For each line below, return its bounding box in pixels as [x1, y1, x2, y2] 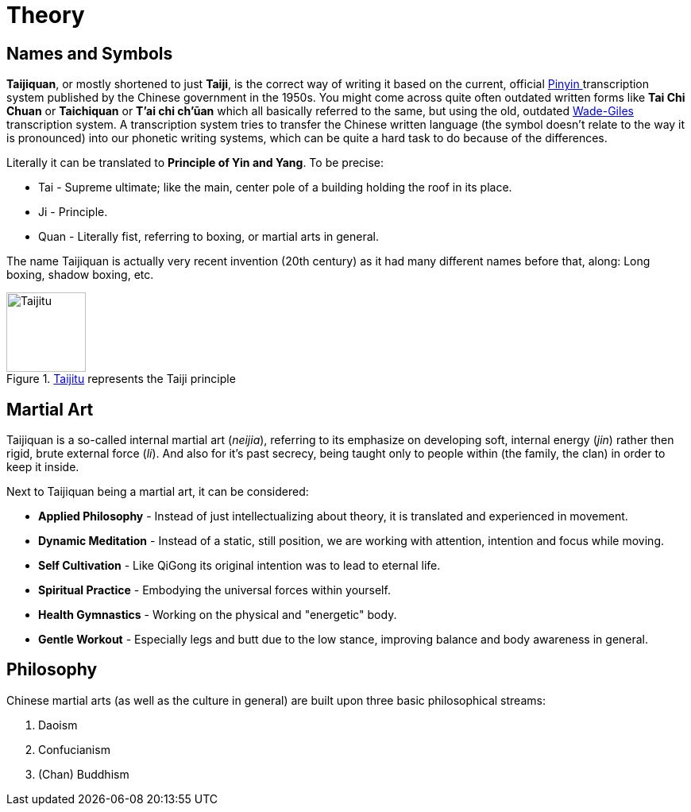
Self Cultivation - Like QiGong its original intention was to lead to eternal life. [38, 559, 441, 573]
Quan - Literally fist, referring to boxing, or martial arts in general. [38, 230, 379, 244]
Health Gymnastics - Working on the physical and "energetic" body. [38, 608, 397, 622]
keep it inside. [6, 460, 79, 474]
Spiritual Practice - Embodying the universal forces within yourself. [38, 583, 391, 597]
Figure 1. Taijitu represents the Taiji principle [6, 372, 236, 386]
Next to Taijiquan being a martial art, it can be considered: [6, 485, 309, 499]
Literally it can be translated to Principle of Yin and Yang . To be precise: [6, 156, 384, 170]
